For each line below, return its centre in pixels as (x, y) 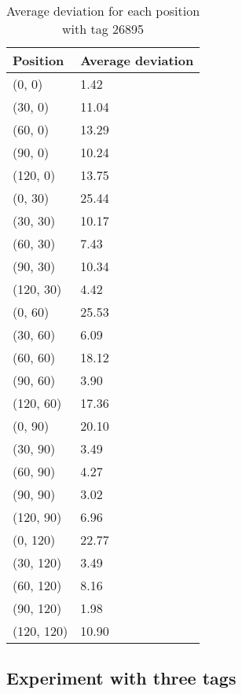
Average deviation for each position (103, 11)
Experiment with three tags (121, 678)
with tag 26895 (103, 29)
